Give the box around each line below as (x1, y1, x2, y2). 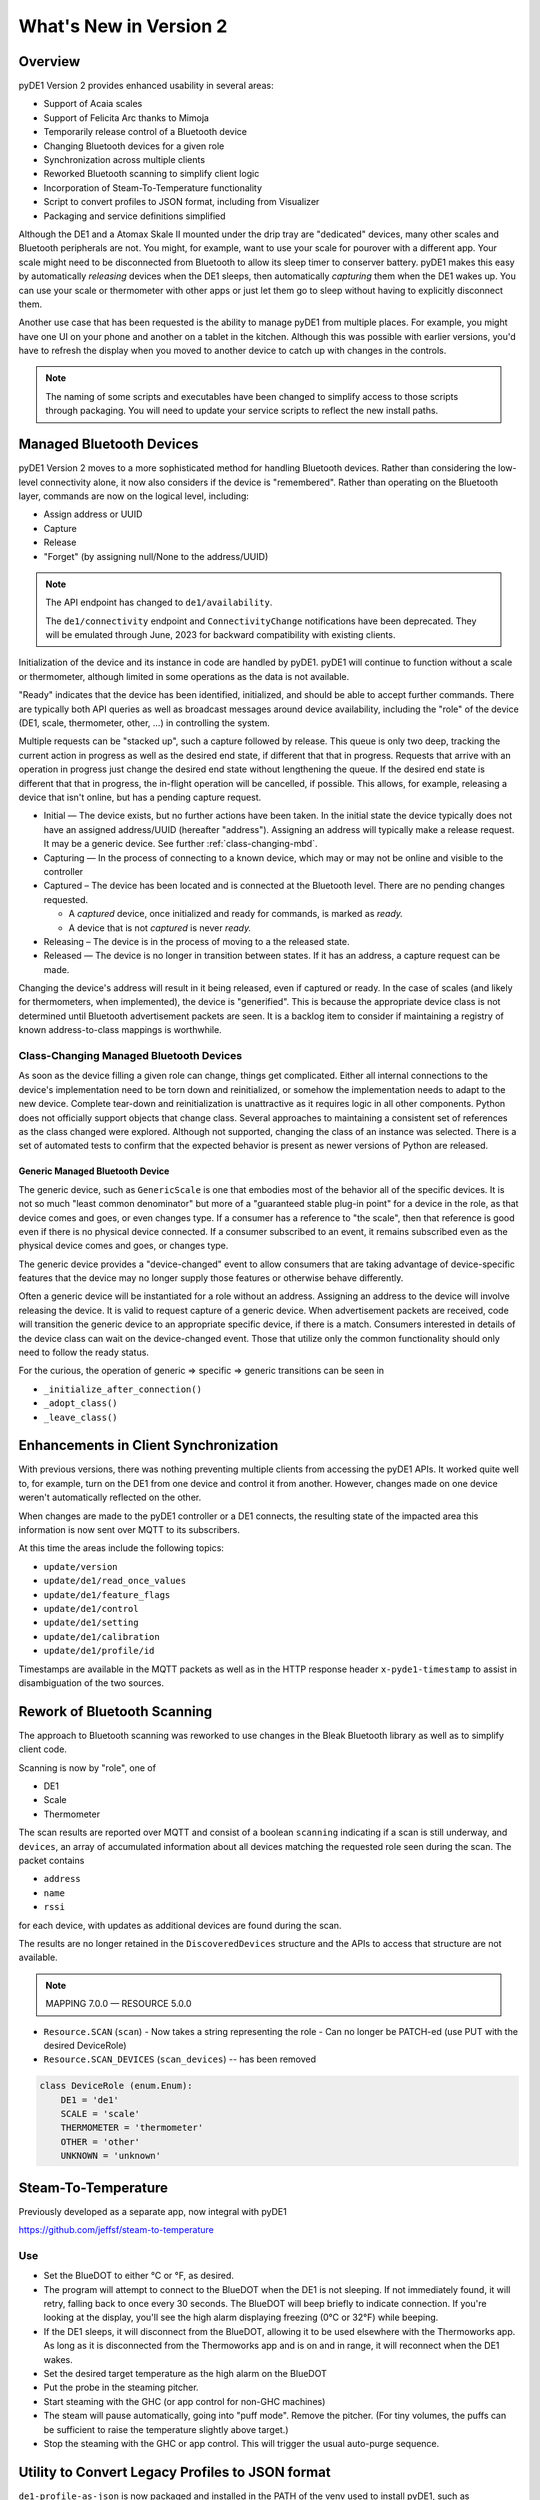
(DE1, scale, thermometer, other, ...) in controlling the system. (18, 717, 270, 729)
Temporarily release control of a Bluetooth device (43, 126, 247, 138)
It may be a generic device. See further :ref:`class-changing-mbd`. (43, 838, 318, 850)
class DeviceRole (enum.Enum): (39, 2080, 194, 2092)
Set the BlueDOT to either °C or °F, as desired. (43, 2270, 235, 2282)
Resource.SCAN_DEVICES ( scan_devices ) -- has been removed (43, 2053, 317, 2065)
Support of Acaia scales (43, 98, 143, 110)
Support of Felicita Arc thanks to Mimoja (43, 111, 210, 124)
